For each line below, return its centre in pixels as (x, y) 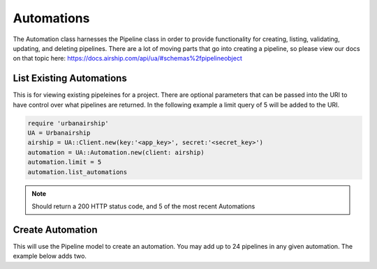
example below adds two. (50, 256)
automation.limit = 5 (65, 162)
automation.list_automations (77, 172)
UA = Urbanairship (59, 133)
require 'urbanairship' (68, 123)
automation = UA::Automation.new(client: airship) (116, 152)
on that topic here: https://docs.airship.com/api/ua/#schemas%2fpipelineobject (127, 59)
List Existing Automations (70, 78)
